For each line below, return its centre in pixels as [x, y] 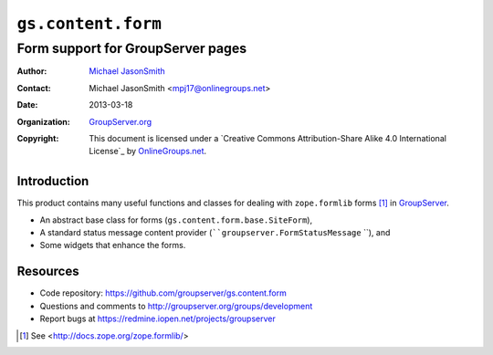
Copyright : [38, 138]
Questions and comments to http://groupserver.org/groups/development [176, 306]
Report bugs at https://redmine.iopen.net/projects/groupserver [157, 318]
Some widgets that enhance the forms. [113, 245]
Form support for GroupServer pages [132, 48]
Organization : [43, 121]
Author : [32, 71]
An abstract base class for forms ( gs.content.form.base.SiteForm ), [176, 220]
